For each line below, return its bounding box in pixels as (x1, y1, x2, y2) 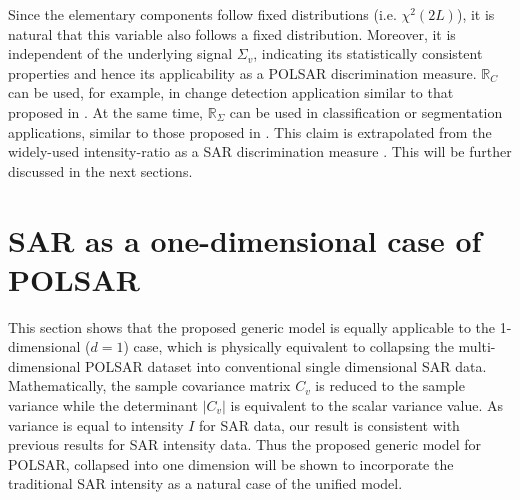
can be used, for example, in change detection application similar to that (8, 82, 454, 103)
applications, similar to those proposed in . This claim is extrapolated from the (8, 121, 492, 142)
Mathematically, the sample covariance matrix (8, 375, 291, 396)
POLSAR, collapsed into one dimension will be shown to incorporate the (8, 453, 454, 474)
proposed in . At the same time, (8, 101, 204, 122)
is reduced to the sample (315, 375, 465, 396)
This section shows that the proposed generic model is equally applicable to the (8, 316, 496, 337)
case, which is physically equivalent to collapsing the (133, 336, 454, 357)
